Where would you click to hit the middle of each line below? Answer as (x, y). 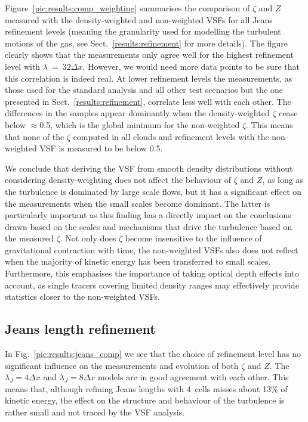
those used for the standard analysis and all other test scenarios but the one (144, 90)
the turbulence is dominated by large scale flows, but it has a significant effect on (153, 191)
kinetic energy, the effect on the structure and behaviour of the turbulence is (145, 400)
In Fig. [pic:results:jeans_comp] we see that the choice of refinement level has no (153, 354)
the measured (29, 238)
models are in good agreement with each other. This (193, 377)
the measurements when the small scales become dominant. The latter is (138, 203)
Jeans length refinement (80, 329)
